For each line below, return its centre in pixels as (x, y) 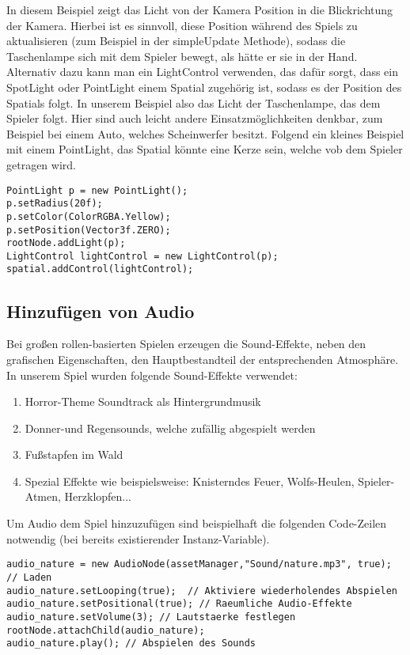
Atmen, (43, 496)
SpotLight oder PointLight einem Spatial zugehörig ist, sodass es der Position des (204, 87)
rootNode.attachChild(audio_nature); (106, 630)
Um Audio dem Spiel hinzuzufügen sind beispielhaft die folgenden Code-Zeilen (197, 523)
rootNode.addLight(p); (66, 243)
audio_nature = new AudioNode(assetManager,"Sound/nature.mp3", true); (199, 564)
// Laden (29, 577)
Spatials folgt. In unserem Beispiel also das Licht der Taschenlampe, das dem (194, 102)
